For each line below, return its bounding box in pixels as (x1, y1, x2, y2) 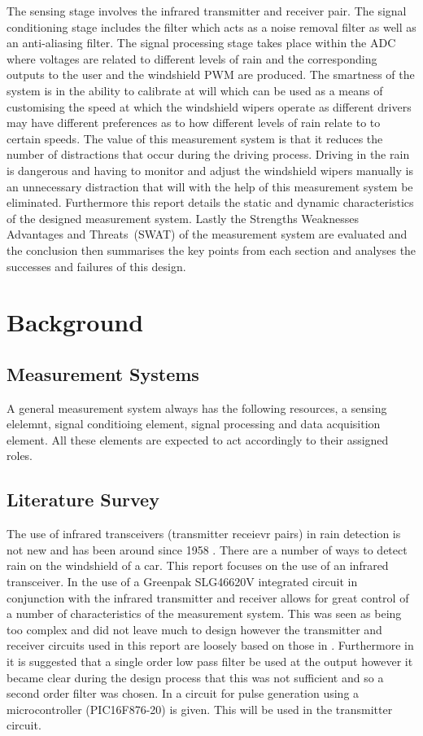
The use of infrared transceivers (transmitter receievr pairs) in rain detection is (7, 525, 401, 542)
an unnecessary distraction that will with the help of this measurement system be (7, 177, 413, 195)
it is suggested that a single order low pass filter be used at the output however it (7, 653, 413, 669)
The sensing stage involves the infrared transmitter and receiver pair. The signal (7, 2, 407, 19)
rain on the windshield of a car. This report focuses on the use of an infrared (7, 557, 389, 574)
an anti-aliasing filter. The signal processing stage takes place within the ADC (7, 34, 396, 51)
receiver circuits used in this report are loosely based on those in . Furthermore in (7, 637, 414, 654)
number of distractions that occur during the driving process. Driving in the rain (7, 146, 410, 163)
